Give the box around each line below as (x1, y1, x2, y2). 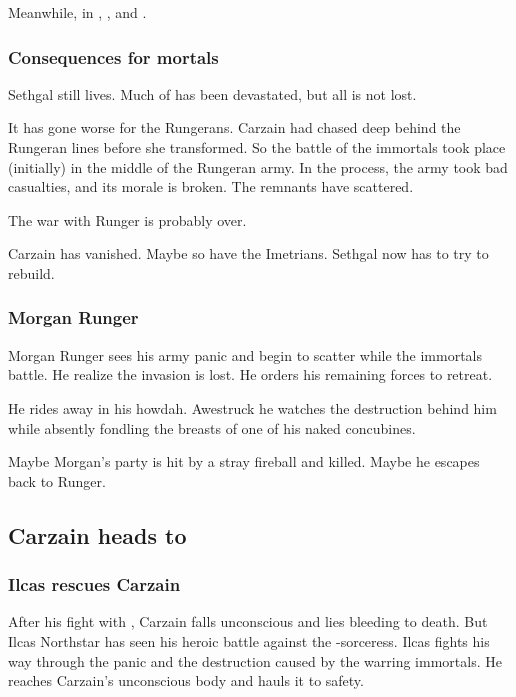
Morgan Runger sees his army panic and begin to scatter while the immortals (8, 344, 483, 365)
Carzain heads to (8, 519, 187, 550)
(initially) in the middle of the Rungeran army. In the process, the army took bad (8, 156, 508, 177)
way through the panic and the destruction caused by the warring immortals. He (8, 650, 502, 671)
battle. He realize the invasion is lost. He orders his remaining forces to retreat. (8, 364, 493, 385)
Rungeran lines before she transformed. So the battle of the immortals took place (8, 137, 506, 157)
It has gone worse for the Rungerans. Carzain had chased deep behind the (8, 117, 461, 138)
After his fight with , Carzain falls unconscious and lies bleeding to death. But (8, 611, 488, 632)
